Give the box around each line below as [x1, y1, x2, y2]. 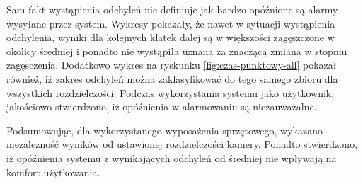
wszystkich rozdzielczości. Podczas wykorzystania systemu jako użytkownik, [6, 85, 335, 100]
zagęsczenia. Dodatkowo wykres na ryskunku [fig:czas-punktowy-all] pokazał [6, 57, 337, 72]
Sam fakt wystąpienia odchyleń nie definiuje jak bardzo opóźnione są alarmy [6, 2, 338, 16]
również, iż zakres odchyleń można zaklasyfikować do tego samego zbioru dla [6, 71, 338, 86]
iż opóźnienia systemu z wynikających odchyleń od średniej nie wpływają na [6, 150, 337, 165]
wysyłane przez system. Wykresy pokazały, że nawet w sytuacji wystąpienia [6, 16, 335, 30]
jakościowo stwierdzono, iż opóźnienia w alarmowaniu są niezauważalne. [6, 99, 317, 114]
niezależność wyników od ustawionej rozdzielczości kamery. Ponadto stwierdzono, [6, 137, 358, 151]
